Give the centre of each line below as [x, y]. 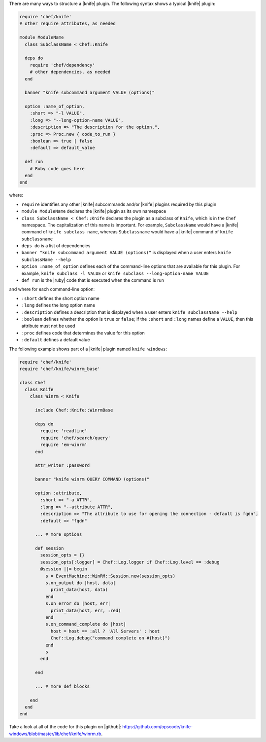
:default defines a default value [56, 340]
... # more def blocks [63, 686]
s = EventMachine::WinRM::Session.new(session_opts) [110, 576]
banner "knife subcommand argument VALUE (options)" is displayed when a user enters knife [126, 253]
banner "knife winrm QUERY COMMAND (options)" [92, 479]
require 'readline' [64, 431]
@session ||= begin [64, 569]
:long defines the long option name [58, 305]
